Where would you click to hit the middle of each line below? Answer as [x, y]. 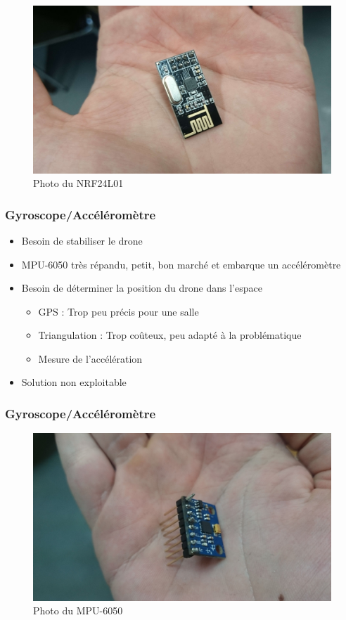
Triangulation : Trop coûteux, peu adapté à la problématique [170, 335]
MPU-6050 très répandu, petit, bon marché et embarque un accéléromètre [181, 264]
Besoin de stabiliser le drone [82, 240]
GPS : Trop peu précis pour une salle [118, 311]
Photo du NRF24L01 [78, 183]
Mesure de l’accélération [90, 358]
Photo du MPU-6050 [78, 611]
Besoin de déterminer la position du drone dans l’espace [142, 288]
